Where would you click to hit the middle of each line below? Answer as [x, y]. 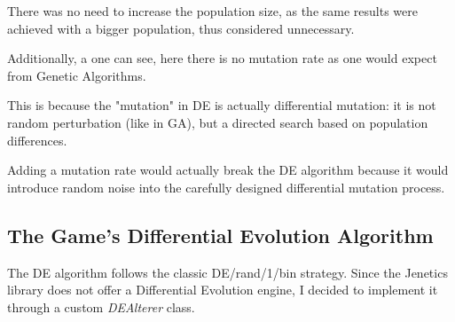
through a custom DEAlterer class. [101, 306]
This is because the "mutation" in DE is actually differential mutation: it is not [222, 105]
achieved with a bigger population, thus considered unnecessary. [181, 28]
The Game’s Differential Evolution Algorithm [220, 235]
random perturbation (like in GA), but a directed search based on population [218, 122]
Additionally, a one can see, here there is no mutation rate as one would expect [222, 58]
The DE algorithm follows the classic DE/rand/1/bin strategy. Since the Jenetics [227, 272]
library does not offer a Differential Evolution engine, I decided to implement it [223, 290]
